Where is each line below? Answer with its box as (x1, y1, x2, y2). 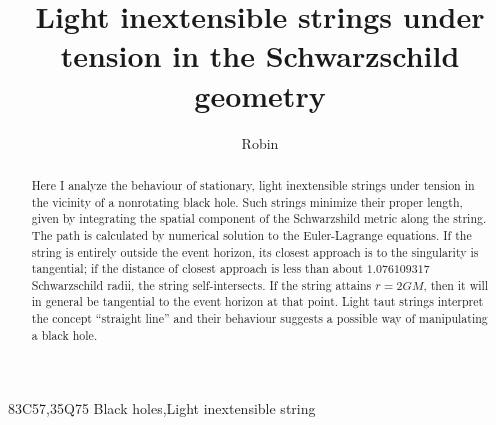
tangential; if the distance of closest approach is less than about (31, 260, 363, 277)
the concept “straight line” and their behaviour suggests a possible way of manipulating (31, 310, 488, 327)
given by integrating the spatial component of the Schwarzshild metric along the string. (31, 210, 487, 227)
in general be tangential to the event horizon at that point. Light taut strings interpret (31, 293, 484, 310)
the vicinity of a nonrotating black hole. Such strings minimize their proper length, (31, 193, 463, 210)
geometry (194, 74, 326, 115)
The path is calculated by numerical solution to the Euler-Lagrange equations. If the (31, 226, 472, 243)
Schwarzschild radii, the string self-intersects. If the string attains (31, 276, 372, 293)
